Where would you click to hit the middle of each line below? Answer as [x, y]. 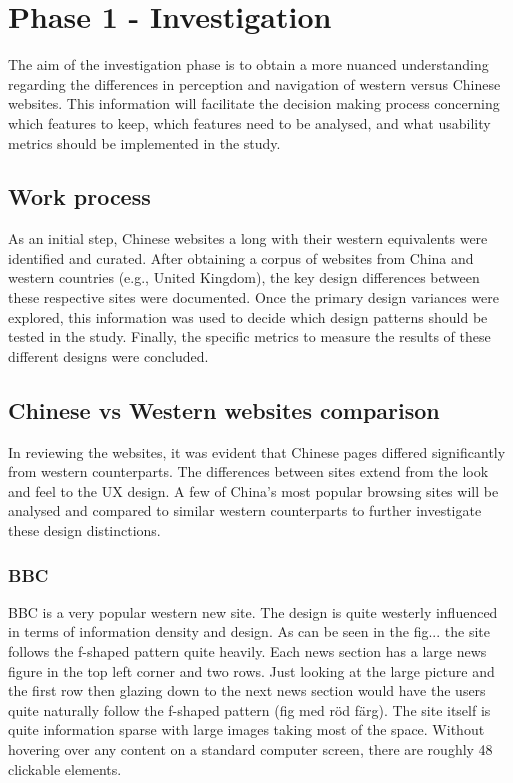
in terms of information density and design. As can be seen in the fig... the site [249, 631]
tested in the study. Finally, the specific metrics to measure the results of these [249, 336]
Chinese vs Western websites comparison [224, 409]
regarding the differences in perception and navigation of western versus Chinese [254, 83]
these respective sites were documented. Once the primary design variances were [253, 297]
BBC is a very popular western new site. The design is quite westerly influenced [253, 611]
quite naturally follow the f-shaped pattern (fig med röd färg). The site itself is [249, 709]
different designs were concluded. [108, 355]
